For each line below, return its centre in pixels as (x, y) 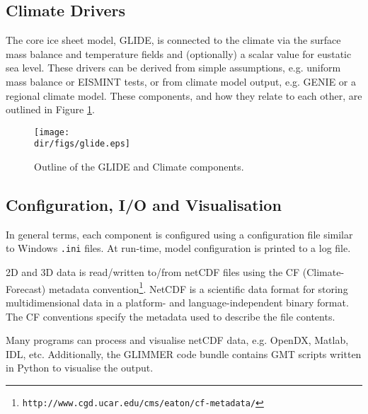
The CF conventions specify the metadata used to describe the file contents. (171, 316)
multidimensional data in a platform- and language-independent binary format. (177, 302)
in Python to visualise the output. (80, 368)
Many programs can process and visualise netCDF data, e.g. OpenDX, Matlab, (177, 340)
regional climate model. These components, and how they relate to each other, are (184, 95)
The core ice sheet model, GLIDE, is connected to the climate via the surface (173, 40)
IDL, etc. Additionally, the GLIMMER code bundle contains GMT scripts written (184, 353)
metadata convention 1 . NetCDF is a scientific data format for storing (198, 287)
